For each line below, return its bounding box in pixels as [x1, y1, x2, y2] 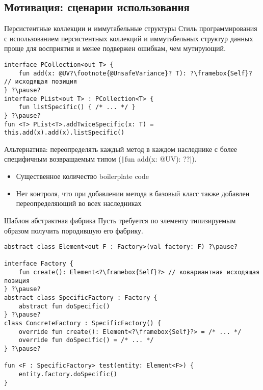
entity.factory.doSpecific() [18, 370, 117, 378]
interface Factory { [4, 260, 74, 268]
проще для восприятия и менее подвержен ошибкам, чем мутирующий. [4, 43, 226, 54]
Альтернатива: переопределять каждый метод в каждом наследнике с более [4, 143, 238, 154]
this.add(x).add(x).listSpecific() [4, 129, 125, 137]
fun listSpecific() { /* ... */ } [18, 103, 136, 111]
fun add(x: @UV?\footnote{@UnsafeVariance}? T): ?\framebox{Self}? [18, 69, 252, 77]
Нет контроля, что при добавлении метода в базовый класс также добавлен [16, 188, 250, 198]
